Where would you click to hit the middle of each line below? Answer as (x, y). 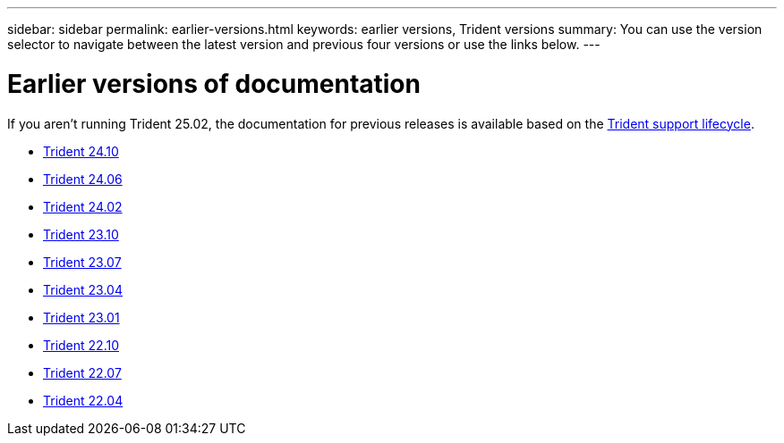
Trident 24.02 (83, 206)
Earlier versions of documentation (214, 84)
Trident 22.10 (81, 345)
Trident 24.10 (81, 151)
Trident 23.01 (81, 317)
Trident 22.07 (82, 372)
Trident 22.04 (83, 400)
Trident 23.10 (81, 234)
